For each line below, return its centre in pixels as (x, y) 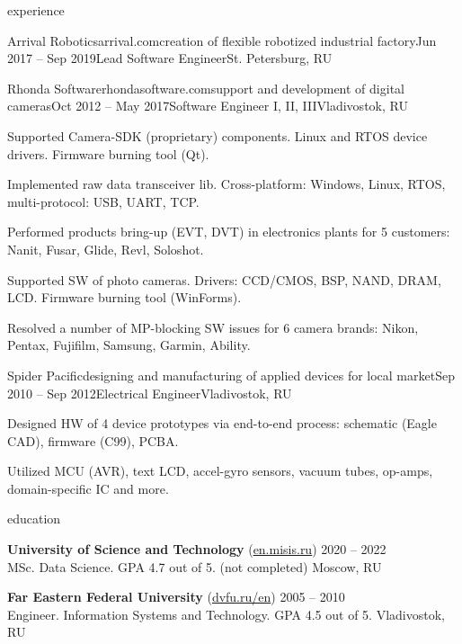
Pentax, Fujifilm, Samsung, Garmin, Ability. (129, 345)
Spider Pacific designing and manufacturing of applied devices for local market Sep (231, 375)
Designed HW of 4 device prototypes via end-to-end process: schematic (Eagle (222, 423)
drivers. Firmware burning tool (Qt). (108, 153)
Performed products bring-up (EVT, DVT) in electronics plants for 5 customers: (229, 232)
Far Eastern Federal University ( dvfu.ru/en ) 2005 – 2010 (176, 597)
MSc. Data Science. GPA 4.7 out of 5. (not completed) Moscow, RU (195, 566)
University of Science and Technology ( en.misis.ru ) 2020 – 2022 (197, 549)
